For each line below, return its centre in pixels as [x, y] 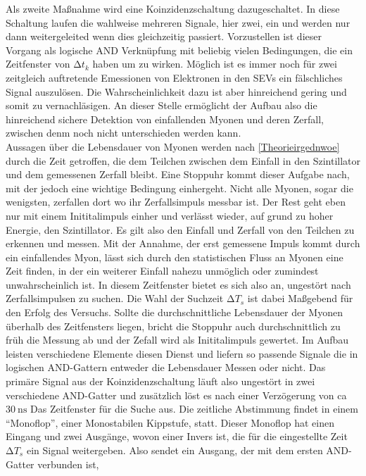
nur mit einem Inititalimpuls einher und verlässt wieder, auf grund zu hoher [170, 215]
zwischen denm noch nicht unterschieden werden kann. [124, 133]
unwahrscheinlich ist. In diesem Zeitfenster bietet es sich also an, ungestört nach [178, 284]
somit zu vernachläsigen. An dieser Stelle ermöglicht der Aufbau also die [162, 105]
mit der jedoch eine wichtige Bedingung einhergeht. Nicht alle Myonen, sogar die [179, 188]
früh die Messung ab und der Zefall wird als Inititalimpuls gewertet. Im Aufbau [177, 340]
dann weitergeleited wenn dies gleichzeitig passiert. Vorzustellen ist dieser [164, 36]
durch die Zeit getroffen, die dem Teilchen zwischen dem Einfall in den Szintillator [183, 160]
